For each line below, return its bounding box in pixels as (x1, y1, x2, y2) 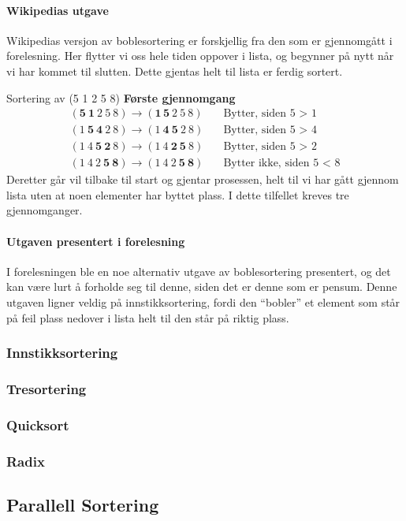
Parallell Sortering (6, 493, 159, 517)
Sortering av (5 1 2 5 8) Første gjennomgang (6, 89, 236, 106)
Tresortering (6, 379, 87, 399)
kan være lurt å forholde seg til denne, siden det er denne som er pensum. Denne (6, 278, 397, 295)
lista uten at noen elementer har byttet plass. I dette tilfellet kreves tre (6, 186, 349, 203)
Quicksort (6, 415, 69, 434)
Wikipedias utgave (6, 2, 109, 18)
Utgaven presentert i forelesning (6, 233, 185, 249)
